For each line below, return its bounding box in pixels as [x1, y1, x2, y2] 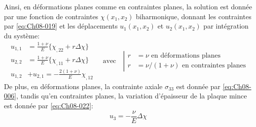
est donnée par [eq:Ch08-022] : [4, 100, 93, 110]
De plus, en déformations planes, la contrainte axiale [4, 81, 163, 91]
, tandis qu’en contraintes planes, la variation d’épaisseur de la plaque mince [16, 91, 247, 101]
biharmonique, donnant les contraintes [136, 11, 252, 21]
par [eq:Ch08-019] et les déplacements [4, 21, 118, 31]
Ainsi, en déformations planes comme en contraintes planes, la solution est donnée [4, 1, 253, 11]
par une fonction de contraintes [4, 11, 99, 21]
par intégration [203, 21, 249, 31]
